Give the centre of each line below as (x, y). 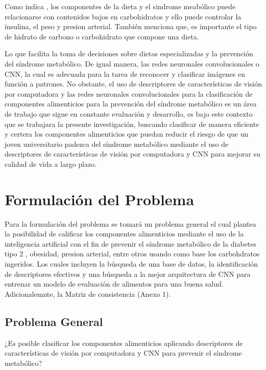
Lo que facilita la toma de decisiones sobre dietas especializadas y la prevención (129, 53)
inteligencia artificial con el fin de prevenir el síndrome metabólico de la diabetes (131, 243)
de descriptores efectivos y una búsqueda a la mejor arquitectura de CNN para (128, 274)
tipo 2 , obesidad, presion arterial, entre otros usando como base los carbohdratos (132, 254)
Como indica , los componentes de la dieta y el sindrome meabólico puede (120, 6)
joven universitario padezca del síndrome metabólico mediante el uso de (117, 144)
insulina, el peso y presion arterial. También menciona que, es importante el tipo (131, 26)
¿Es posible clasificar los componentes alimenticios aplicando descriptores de (124, 343)
